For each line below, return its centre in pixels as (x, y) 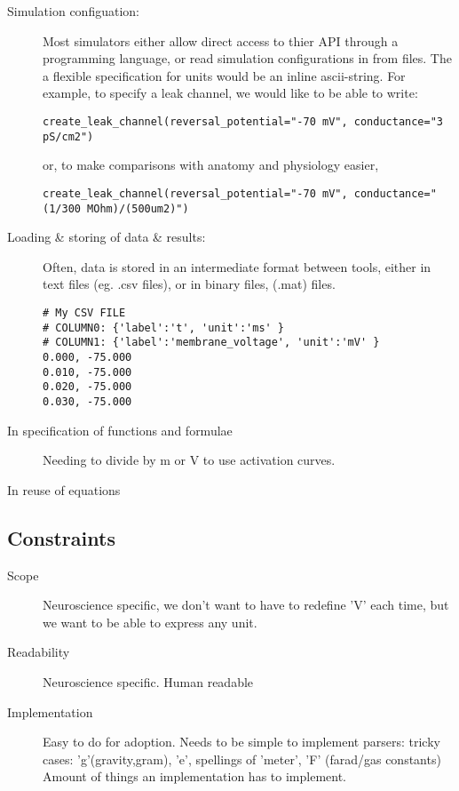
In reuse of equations (64, 489)
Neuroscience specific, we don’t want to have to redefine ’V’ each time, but (246, 605)
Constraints (61, 537)
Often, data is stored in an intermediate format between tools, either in (237, 266)
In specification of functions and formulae (120, 430)
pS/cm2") (68, 136)
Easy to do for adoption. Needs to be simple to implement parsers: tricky (241, 742)
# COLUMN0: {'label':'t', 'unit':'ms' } (164, 328)
